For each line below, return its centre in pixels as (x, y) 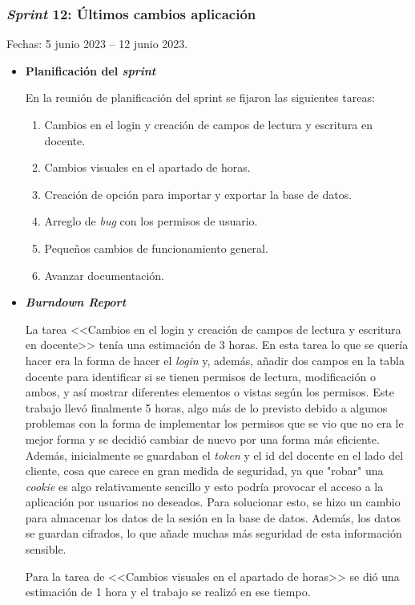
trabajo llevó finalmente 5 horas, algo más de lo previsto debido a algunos (206, 407)
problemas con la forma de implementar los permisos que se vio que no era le (214, 423)
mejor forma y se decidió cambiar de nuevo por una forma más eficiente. (202, 439)
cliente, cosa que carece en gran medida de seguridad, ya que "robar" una (204, 471)
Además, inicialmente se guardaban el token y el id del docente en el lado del (214, 455)
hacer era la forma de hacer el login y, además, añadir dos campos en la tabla (215, 360)
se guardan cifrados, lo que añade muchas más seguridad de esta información (214, 533)
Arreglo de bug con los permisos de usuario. (151, 221)
